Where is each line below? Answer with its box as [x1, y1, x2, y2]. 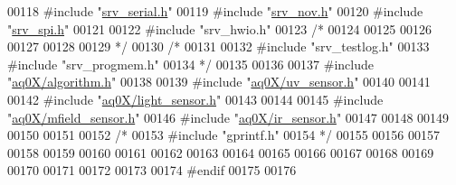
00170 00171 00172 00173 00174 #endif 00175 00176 [7, 161, 297, 180]
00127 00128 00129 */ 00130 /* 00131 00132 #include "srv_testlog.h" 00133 [7, 37, 430, 56]
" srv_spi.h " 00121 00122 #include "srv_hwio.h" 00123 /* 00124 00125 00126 [7, 19, 432, 38]
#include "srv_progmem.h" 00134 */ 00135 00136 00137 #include [7, 54, 374, 73]
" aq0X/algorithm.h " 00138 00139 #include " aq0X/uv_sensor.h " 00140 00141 [7, 72, 431, 91]
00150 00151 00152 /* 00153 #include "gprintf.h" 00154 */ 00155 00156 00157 [7, 125, 440, 144]
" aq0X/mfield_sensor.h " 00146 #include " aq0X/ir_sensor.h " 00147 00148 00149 [7, 107, 450, 126]
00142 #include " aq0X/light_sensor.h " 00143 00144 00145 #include [7, 89, 384, 108]
